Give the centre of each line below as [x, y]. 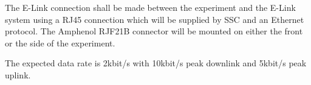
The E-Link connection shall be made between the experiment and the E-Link [150, 7]
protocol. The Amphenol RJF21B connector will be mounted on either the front [154, 31]
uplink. [18, 74]
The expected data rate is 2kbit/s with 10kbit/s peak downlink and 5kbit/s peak [156, 63]
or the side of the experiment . [60, 42]
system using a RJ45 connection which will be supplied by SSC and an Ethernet [155, 19]
